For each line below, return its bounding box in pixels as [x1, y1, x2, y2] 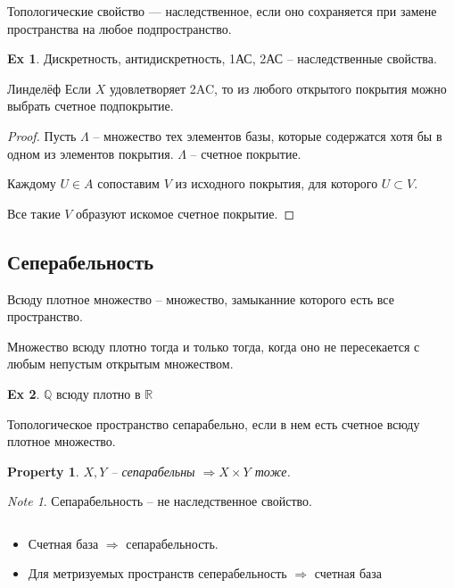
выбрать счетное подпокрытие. [7, 96, 174, 115]
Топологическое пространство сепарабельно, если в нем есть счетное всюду [7, 414, 420, 433]
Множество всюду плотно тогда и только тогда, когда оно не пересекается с [7, 336, 420, 355]
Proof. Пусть [7, 126, 77, 145]
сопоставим [97, 174, 160, 193]
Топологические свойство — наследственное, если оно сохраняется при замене [7, 2, 437, 20]
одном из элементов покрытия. [7, 144, 174, 162]
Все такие [7, 203, 61, 222]
